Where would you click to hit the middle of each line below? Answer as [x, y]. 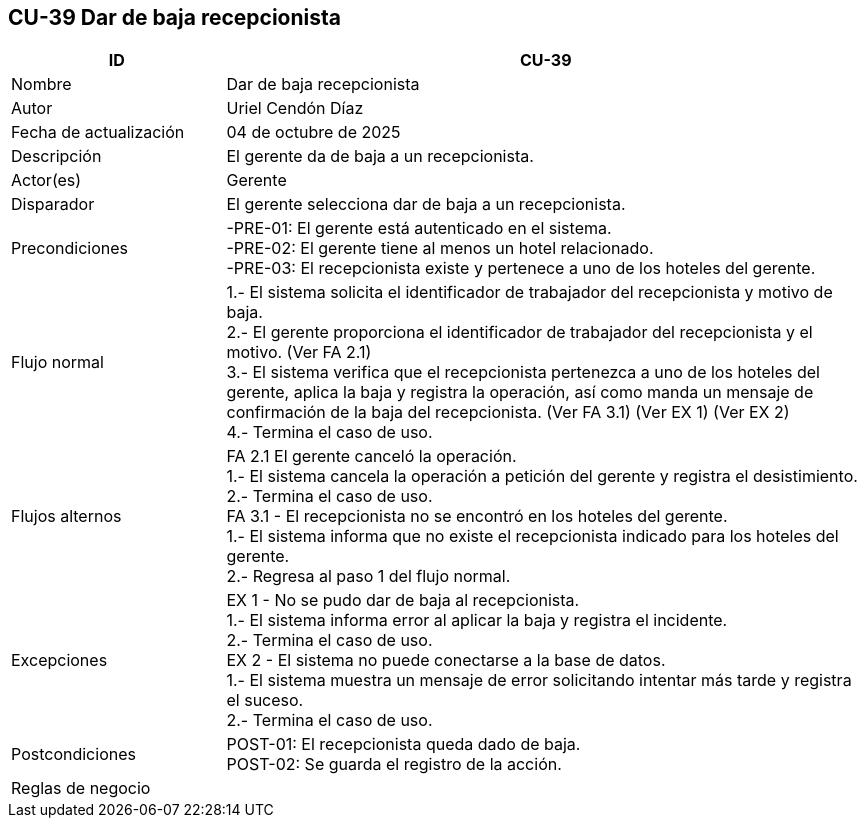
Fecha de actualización [98, 132]
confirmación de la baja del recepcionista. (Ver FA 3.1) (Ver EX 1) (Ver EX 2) [508, 412]
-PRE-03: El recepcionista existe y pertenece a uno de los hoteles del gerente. [521, 268]
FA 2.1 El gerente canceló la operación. [371, 456]
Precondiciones [69, 248]
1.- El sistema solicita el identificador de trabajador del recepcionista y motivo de [529, 292]
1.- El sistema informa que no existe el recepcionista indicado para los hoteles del [532, 536]
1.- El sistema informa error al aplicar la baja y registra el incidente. [477, 620]
